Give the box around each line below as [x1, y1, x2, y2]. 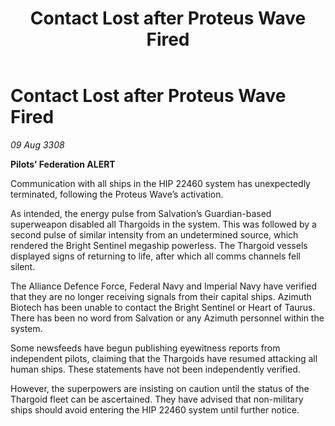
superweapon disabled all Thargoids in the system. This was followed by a [10, 218, 317, 230]
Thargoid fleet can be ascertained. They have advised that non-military [10, 393, 304, 405]
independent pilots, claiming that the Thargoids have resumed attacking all [10, 352, 318, 364]
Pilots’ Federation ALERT [10, 158, 116, 170]
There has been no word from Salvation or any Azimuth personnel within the [10, 312, 325, 324]
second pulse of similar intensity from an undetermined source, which [10, 228, 299, 241]
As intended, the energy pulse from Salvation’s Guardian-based [10, 207, 272, 219]
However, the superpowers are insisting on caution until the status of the [10, 382, 310, 394]
